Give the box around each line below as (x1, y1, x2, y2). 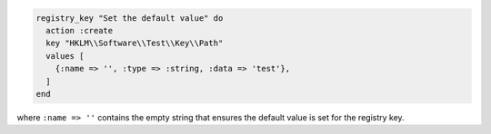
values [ (45, 51, 85, 61)
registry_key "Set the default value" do (35, 13, 224, 23)
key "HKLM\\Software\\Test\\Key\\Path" (45, 38, 224, 49)
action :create (45, 25, 114, 35)
